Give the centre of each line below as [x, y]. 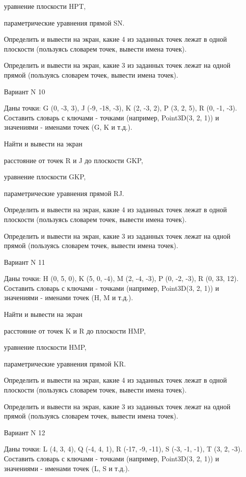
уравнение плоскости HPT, [45, 6]
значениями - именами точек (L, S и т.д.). [67, 468]
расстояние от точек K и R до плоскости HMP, [75, 330]
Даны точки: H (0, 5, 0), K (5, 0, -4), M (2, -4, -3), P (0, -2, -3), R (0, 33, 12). [121, 278]
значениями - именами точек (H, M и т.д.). [68, 297]
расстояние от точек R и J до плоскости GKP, [74, 160]
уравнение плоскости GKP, [45, 177]
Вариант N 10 [25, 91]
